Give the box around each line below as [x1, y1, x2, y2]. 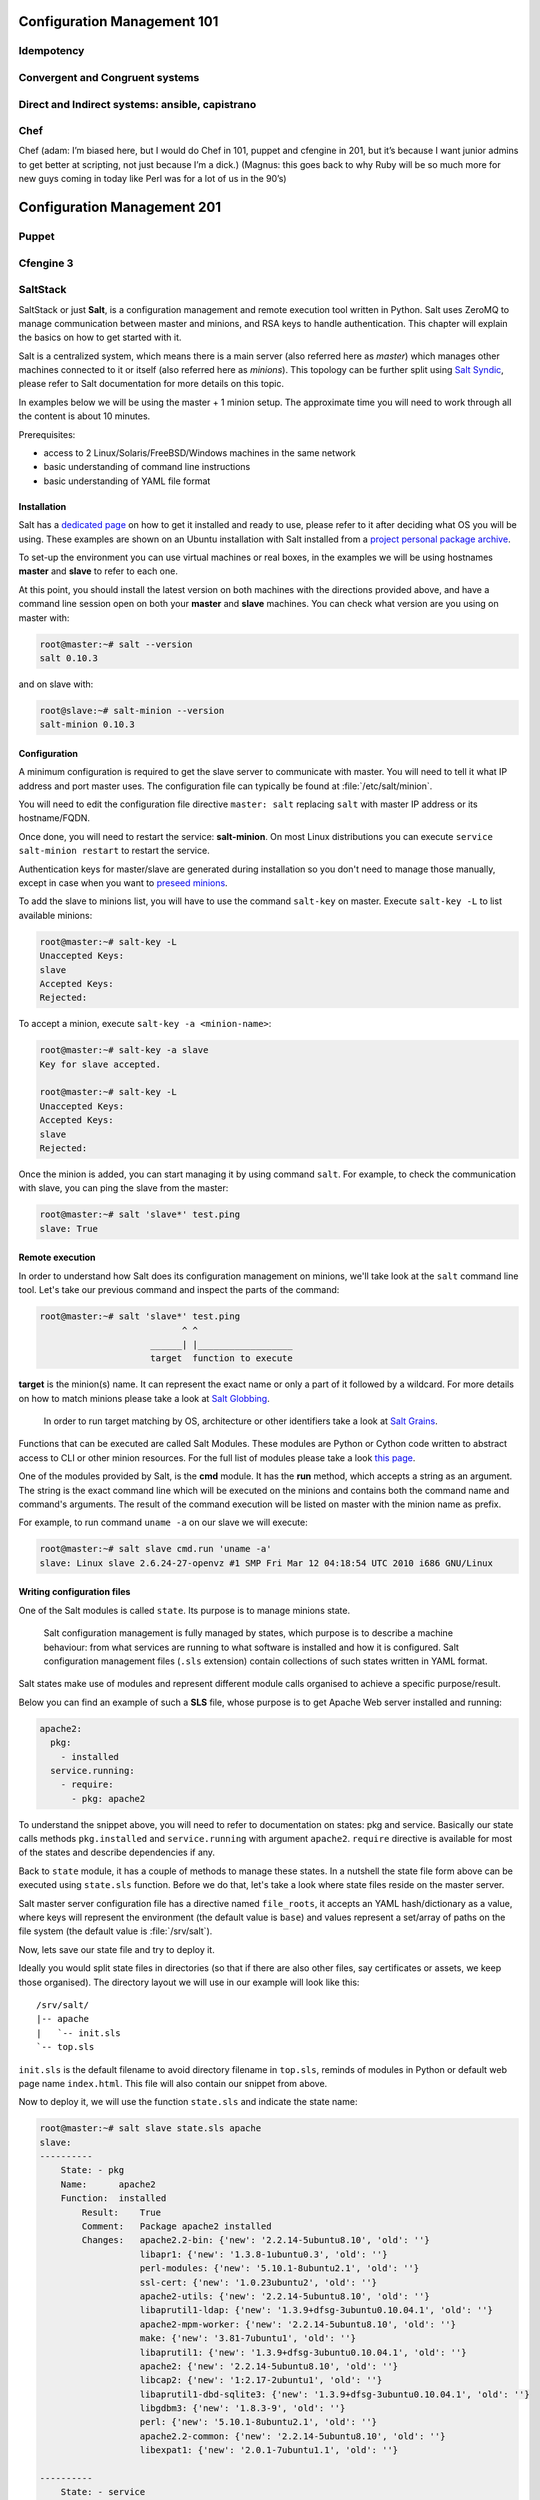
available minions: [18, 909, 93, 921]
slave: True [39, 1223, 99, 1234]
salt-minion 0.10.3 [39, 719, 135, 730]
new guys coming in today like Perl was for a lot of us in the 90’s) [18, 173, 287, 185]
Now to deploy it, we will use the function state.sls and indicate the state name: [18, 2096, 358, 2108]
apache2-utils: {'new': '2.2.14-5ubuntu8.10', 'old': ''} [139, 2290, 430, 2302]
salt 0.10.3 [39, 652, 99, 664]
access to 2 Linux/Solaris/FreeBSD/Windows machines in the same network [43, 447, 357, 459]
